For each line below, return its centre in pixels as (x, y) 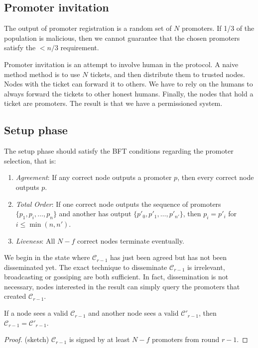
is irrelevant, (206, 267)
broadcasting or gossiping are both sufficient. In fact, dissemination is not (116, 277)
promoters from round (186, 339)
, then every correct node (216, 177)
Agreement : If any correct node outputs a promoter (94, 177)
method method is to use (42, 74)
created (15, 296)
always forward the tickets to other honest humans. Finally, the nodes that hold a (129, 93)
